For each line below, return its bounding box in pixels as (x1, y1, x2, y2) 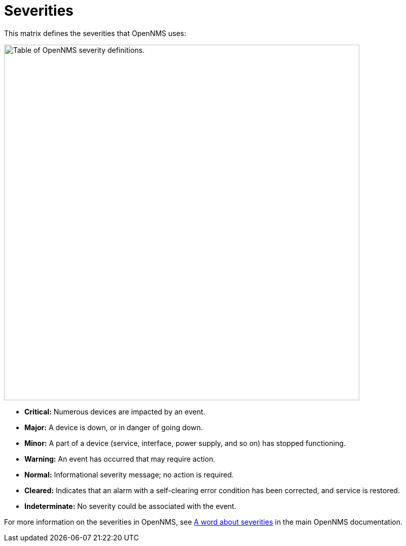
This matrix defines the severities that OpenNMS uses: (4, 28, 186, 38)
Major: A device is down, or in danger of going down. (24, 423, 203, 432)
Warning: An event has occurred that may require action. (24, 454, 216, 463)
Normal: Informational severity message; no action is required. (24, 470, 234, 479)
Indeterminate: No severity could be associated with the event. (24, 501, 236, 510)
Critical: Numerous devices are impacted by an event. (24, 407, 206, 416)
